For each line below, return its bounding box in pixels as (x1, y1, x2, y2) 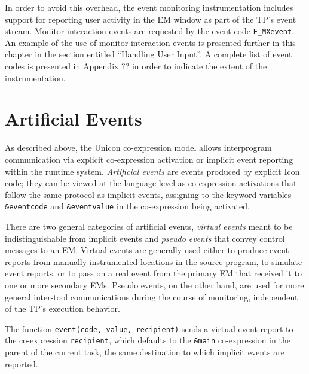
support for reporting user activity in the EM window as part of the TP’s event (5, 13, 296, 25)
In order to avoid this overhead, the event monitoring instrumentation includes (5, 1, 293, 13)
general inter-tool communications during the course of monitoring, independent (5, 290, 298, 303)
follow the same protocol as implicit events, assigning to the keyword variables (5, 188, 292, 200)
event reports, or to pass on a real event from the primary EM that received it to (5, 267, 302, 279)
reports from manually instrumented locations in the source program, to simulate (5, 255, 302, 267)
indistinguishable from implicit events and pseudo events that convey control (5, 232, 285, 244)
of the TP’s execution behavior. (5, 302, 120, 315)
